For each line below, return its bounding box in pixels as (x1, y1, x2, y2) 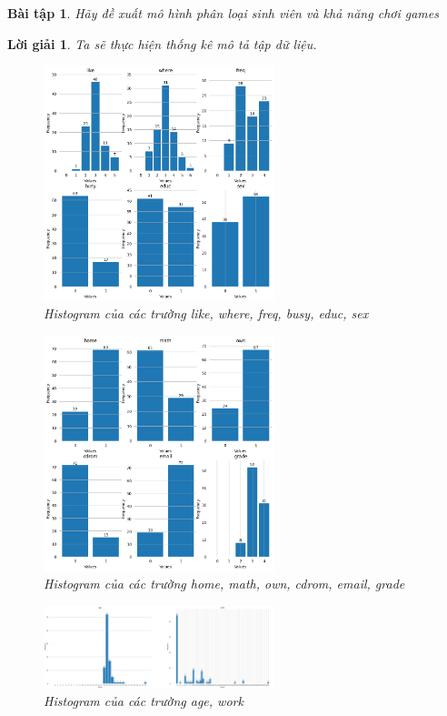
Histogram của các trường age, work (44, 691, 243, 711)
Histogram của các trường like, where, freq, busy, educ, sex (44, 304, 369, 323)
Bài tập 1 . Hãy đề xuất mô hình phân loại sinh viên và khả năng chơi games (7, 4, 439, 22)
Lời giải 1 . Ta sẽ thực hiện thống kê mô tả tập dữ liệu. (7, 34, 317, 53)
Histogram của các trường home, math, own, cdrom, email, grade (44, 574, 405, 593)
